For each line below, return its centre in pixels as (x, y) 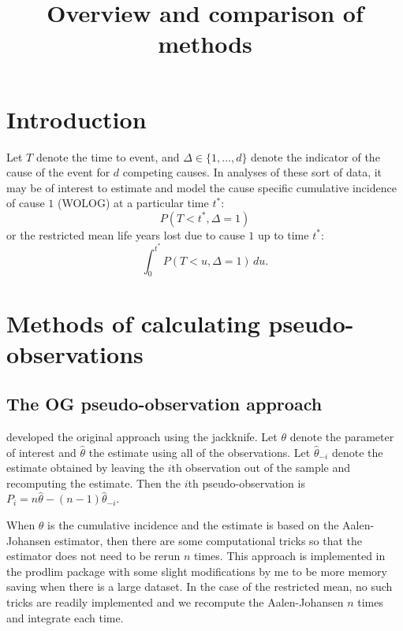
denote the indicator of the (315, 156)
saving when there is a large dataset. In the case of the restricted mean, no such (200, 586)
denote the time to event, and (108, 156)
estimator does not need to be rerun (93, 556)
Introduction (76, 119)
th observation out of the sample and (261, 468)
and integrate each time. (65, 617)
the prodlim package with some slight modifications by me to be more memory (197, 571)
